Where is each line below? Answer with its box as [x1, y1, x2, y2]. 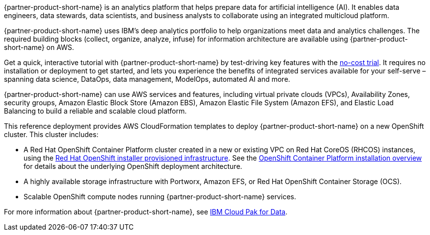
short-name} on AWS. [4, 43, 74, 51]
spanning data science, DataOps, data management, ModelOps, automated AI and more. [4, 75, 291, 83]
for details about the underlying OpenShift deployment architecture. [24, 162, 242, 170]
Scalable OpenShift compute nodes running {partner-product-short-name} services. [24, 192, 296, 201]
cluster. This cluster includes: [4, 130, 99, 139]
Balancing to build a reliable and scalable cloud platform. [4, 107, 187, 115]
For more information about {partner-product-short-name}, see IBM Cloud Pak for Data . [4, 208, 288, 216]
